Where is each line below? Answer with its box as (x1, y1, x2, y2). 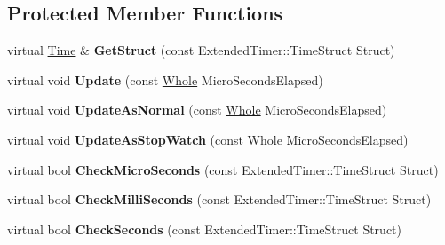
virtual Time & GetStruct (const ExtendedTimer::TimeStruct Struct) (7, 41, 395, 59)
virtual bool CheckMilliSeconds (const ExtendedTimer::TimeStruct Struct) (7, 190, 432, 209)
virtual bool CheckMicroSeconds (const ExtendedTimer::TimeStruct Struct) (7, 160, 439, 178)
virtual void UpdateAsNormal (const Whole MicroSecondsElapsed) (7, 100, 387, 119)
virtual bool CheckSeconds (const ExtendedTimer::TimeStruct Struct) (7, 219, 401, 238)
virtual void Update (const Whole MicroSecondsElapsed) (7, 70, 323, 89)
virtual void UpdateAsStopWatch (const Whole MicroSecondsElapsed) (7, 130, 409, 148)
